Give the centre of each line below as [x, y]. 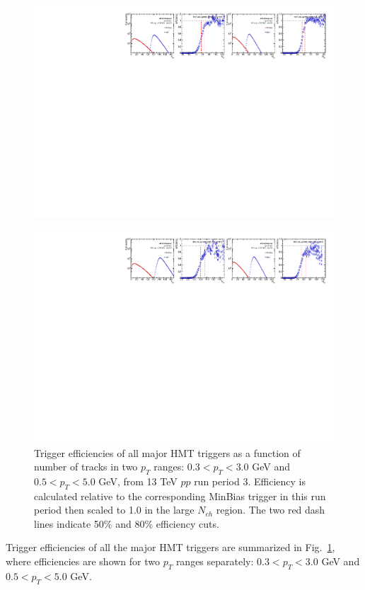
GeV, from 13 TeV [138, 481]
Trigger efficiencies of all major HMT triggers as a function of [167, 452]
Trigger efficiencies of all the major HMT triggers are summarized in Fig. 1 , [170, 547]
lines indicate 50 [69, 523]
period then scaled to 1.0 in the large [114, 510]
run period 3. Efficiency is [250, 481]
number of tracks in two [86, 467]
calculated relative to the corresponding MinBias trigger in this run [180, 496]
